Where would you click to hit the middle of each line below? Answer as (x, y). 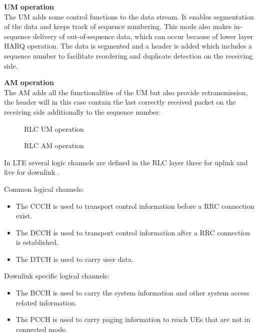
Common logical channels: (44, 189)
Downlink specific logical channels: (57, 276)
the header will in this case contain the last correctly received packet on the (120, 102)
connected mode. (41, 329)
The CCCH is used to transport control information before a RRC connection (135, 206)
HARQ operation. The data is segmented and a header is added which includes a (128, 46)
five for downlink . (32, 172)
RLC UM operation (54, 128)
